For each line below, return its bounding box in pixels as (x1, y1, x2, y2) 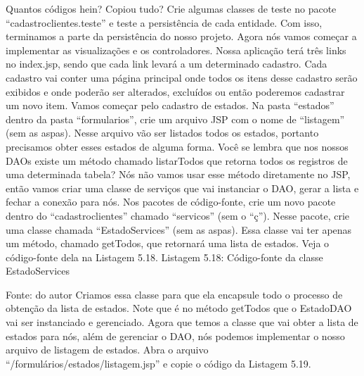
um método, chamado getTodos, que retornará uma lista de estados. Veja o (6, 236, 330, 251)
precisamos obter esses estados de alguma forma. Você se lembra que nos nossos (6, 139, 349, 153)
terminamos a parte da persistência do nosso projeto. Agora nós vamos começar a (6, 29, 357, 44)
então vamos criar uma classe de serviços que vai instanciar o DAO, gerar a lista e (6, 180, 359, 195)
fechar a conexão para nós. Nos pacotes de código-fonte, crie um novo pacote (6, 194, 336, 209)
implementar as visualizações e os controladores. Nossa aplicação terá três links (6, 42, 346, 57)
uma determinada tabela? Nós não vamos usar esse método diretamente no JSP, (6, 167, 351, 182)
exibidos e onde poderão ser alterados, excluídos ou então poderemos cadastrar (6, 84, 345, 99)
